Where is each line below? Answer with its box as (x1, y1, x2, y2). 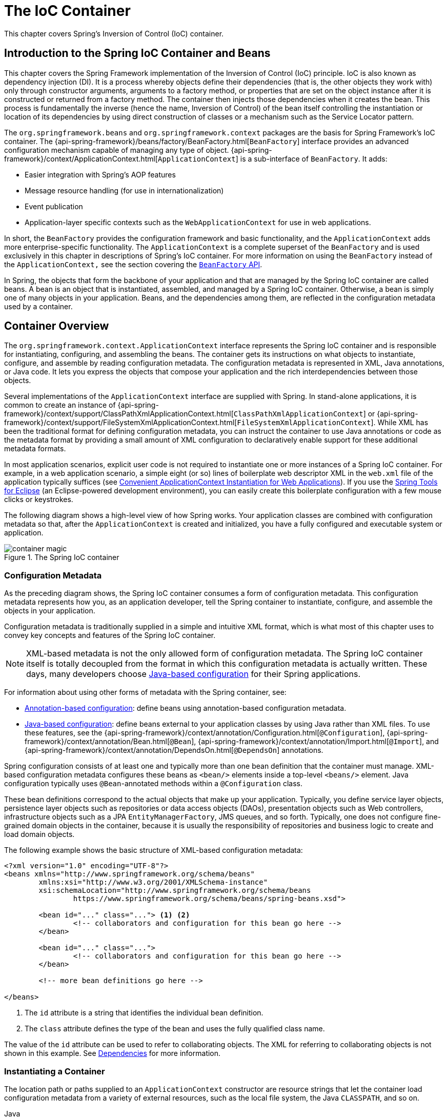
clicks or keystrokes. (4, 495, 73, 504)
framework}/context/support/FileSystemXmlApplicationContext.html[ (4, 418, 237, 427)
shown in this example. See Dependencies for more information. (4, 1049, 221, 1058)
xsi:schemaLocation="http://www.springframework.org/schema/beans (38, 886, 311, 895)
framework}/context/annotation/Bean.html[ (25, 737, 170, 746)
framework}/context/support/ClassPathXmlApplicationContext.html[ (4, 409, 234, 418)
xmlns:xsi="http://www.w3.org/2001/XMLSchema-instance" (38, 878, 268, 887)
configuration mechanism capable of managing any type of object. (4, 145, 229, 154)
